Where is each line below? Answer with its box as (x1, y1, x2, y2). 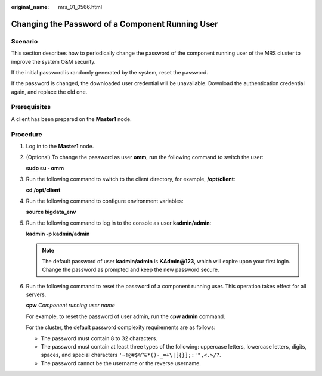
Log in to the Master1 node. (26, 143, 94, 150)
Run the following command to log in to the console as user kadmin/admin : (26, 219, 212, 226)
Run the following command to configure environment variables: (26, 197, 184, 204)
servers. (26, 291, 47, 298)
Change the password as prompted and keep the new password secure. (42, 266, 219, 274)
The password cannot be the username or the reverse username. (41, 359, 201, 366)
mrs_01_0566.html (58, 4, 103, 10)
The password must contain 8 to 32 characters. (41, 334, 158, 342)
